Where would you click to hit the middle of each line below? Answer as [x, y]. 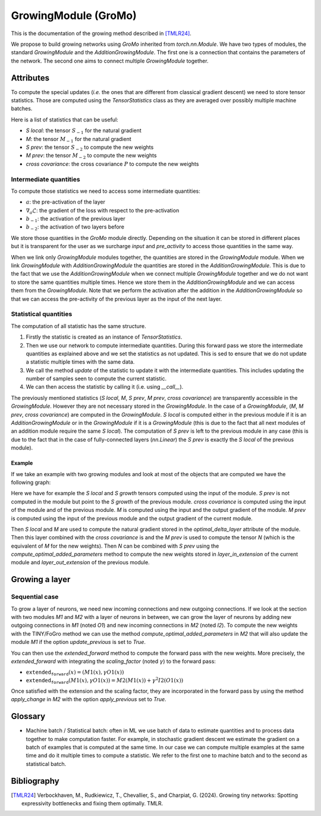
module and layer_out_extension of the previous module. [80, 562]
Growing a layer [41, 579]
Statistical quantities [42, 314]
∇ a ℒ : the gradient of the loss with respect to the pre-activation [103, 211]
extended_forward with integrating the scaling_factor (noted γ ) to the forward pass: [114, 661]
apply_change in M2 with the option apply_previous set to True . [89, 699]
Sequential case [35, 597]
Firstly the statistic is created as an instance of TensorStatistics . [104, 337]
